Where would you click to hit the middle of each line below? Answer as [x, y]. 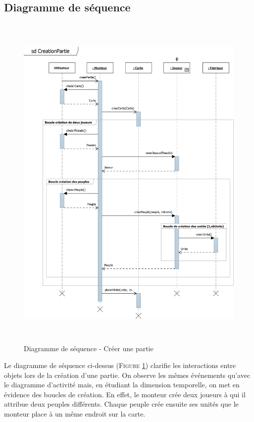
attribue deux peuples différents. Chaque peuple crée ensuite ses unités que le [121, 404]
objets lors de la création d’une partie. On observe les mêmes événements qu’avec [127, 375]
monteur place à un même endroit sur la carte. [75, 413]
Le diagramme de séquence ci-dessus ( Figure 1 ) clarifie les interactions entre [120, 365]
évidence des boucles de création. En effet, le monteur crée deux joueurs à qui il [125, 394]
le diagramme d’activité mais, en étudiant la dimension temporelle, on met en [122, 385]
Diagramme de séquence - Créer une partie [89, 348]
